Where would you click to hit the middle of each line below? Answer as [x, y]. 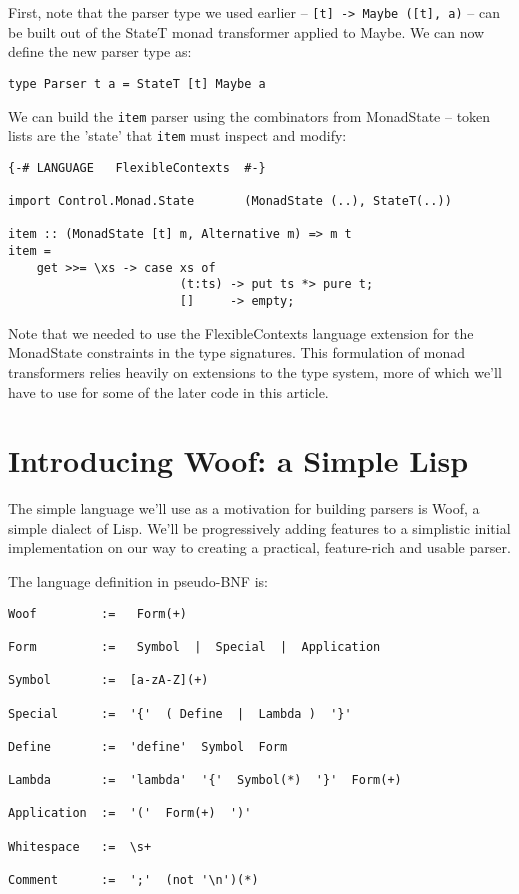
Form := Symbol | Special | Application [194, 646]
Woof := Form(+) [97, 613]
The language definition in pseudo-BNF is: [138, 581]
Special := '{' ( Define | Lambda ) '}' [180, 713]
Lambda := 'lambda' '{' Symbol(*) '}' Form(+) [205, 780]
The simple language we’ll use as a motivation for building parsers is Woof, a [244, 508]
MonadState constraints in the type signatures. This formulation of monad [237, 352]
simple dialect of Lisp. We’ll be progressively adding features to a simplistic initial [259, 527]
